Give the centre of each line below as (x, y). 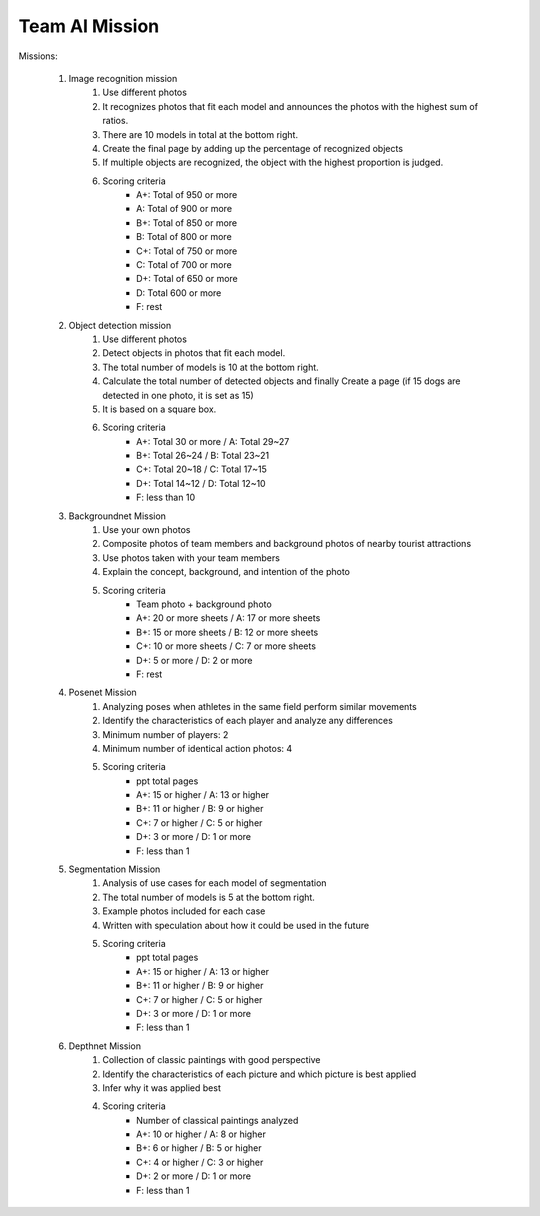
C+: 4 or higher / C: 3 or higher (200, 1162)
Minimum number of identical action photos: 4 (197, 748)
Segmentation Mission (114, 869)
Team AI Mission (89, 26)
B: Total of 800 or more (184, 237)
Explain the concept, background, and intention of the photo (226, 572)
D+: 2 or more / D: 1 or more (194, 1176)
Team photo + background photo (204, 604)
